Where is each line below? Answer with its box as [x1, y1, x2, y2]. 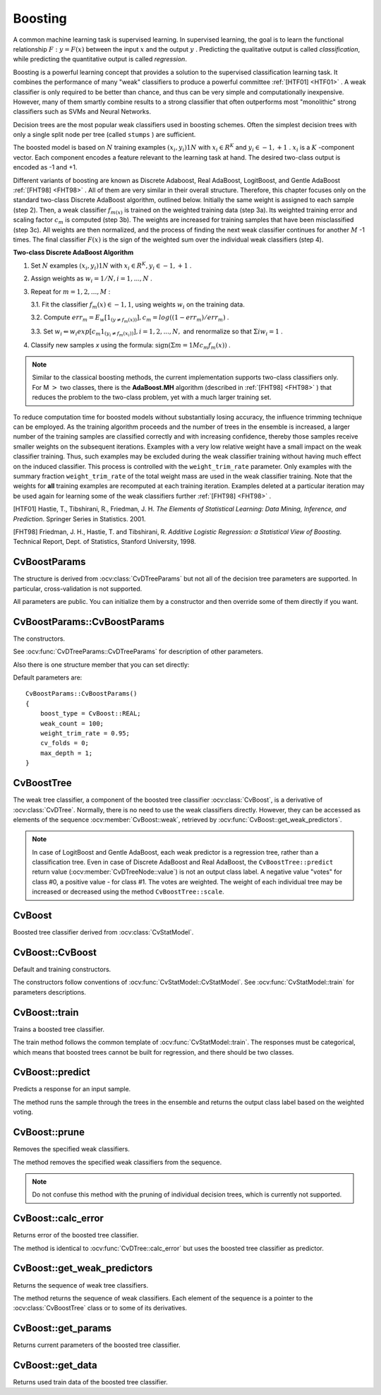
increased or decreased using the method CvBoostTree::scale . [32, 887, 225, 896]
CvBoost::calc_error [13, 1212, 104, 1225]
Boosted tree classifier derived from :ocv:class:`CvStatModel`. [13, 928, 194, 937]
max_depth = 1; [40, 749, 93, 757]
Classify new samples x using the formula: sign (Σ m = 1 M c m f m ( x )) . [30, 340, 231, 351]
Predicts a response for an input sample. [13, 1085, 131, 1093]
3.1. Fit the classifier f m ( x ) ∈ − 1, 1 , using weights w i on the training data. [30, 300, 245, 310]
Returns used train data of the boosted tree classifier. [13, 1378, 169, 1387]
